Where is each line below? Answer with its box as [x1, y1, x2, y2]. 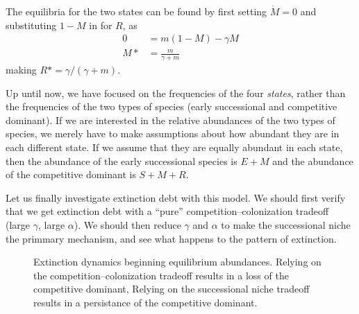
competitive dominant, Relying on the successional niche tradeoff [33, 281, 310, 296]
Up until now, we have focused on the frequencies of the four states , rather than [6, 85, 346, 100]
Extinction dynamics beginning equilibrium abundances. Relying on [33, 254, 322, 269]
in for [89, 17, 112, 32]
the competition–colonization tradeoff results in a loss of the [33, 268, 289, 282]
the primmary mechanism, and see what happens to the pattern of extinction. [6, 231, 337, 245]
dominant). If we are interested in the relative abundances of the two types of [6, 112, 335, 127]
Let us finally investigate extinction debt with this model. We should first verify [6, 190, 346, 204]
